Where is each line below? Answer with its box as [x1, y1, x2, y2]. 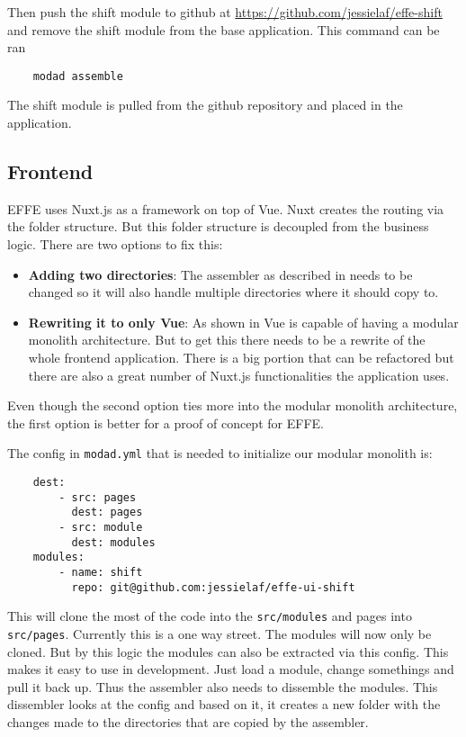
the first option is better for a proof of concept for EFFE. [7, 413, 324, 432]
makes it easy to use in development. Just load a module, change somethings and [7, 660, 454, 679]
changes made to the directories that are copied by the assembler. [7, 712, 369, 731]
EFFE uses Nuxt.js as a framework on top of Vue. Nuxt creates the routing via [7, 199, 444, 218]
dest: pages [71, 506, 143, 519]
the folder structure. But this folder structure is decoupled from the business [7, 217, 429, 236]
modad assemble [32, 69, 123, 83]
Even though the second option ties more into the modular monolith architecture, [7, 396, 458, 415]
